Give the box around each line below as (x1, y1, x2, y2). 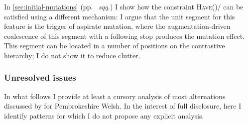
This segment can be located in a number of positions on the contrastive (4, 40, 225, 51)
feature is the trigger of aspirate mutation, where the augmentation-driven (4, 21, 231, 31)
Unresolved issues (4, 71, 76, 84)
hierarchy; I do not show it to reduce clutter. (4, 50, 140, 60)
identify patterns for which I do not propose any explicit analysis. (4, 110, 204, 121)
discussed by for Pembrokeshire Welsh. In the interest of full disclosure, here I (4, 101, 242, 111)
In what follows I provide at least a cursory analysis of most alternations (4, 91, 226, 101)
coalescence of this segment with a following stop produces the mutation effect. (4, 30, 245, 41)
